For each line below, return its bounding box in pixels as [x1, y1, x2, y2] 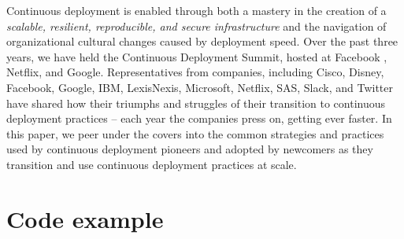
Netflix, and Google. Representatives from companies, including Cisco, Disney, [6, 64, 384, 80]
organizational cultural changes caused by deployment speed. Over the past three [6, 33, 398, 50]
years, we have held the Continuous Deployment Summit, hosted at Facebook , [6, 48, 387, 64]
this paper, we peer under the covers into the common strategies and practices [6, 125, 384, 142]
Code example [6, 202, 164, 234]
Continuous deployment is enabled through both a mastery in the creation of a [6, 2, 387, 18]
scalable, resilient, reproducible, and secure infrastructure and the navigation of [6, 17, 387, 34]
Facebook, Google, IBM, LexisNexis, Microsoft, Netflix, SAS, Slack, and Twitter [6, 79, 394, 95]
